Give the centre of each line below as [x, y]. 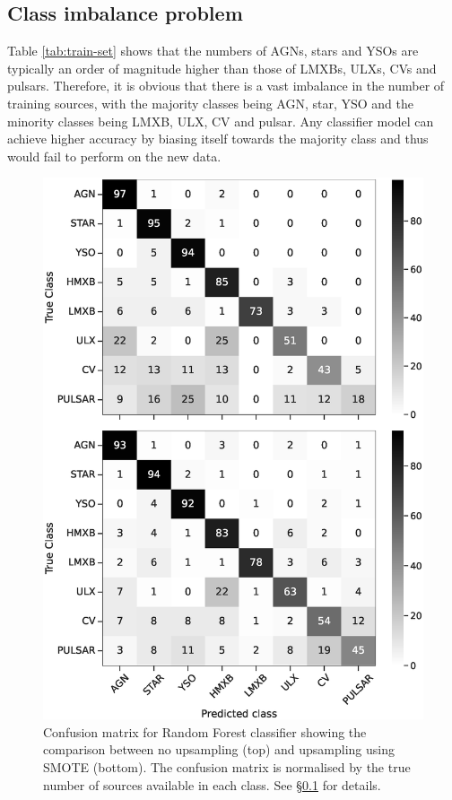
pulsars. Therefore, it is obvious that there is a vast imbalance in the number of [226, 86]
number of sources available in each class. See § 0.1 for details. [212, 784]
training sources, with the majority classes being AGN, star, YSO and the [210, 103]
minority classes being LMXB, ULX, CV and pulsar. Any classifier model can [221, 121]
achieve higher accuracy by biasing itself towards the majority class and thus [218, 139]
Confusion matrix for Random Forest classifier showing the [205, 731]
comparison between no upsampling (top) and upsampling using [219, 749]
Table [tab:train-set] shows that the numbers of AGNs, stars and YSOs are [213, 51]
